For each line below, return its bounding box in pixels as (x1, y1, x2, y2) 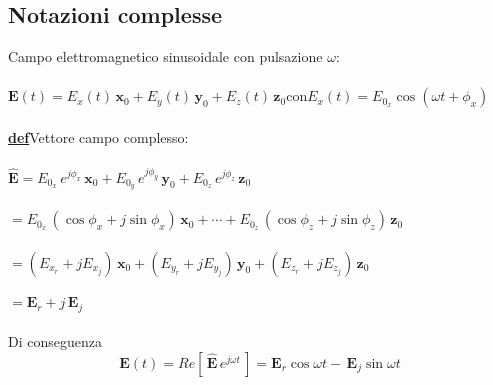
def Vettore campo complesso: (8, 126, 189, 147)
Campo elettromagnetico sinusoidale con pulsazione (8, 46, 323, 67)
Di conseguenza (8, 331, 102, 352)
